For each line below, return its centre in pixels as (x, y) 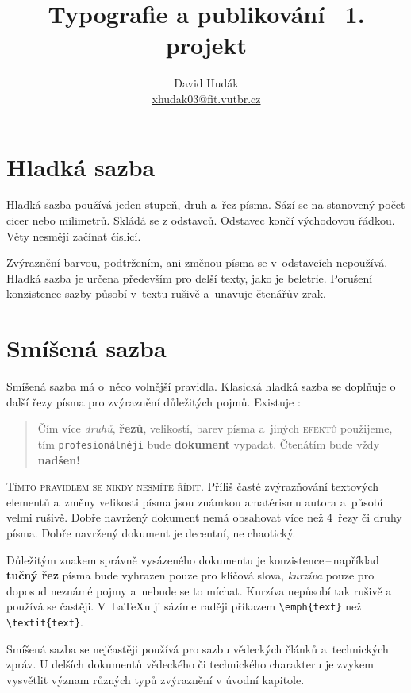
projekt (206, 45)
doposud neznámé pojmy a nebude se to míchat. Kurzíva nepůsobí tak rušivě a (199, 590)
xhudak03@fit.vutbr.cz (206, 98)
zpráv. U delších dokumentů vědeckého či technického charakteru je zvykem (190, 664)
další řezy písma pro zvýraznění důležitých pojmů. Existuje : (154, 401)
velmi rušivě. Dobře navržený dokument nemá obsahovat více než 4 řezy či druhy (204, 517)
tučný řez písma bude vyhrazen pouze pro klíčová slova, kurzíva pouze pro (190, 575)
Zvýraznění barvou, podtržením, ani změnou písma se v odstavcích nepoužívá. (197, 262)
